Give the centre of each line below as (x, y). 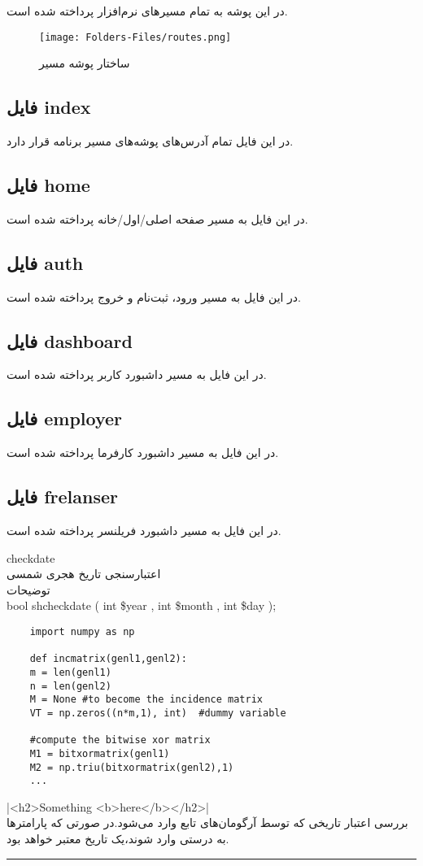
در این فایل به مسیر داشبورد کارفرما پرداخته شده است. (143, 453)
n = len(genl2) (70, 686)
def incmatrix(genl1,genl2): (108, 659)
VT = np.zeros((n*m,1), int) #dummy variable (158, 713)
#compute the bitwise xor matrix (120, 740)
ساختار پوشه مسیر (85, 63)
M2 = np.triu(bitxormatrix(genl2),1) (132, 767)
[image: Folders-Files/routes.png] (135, 37)
